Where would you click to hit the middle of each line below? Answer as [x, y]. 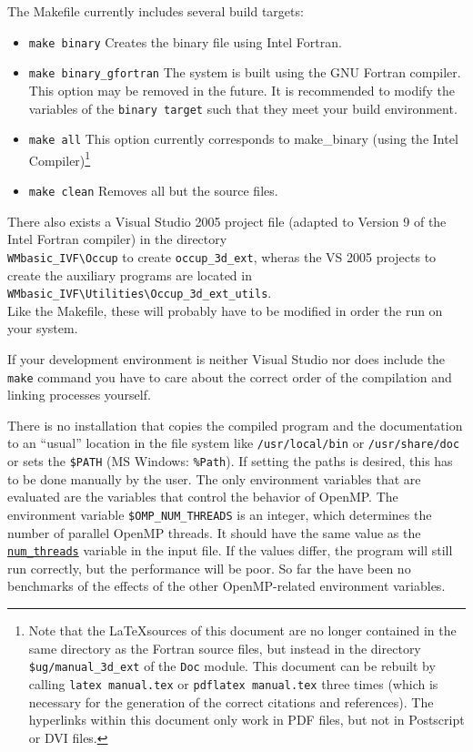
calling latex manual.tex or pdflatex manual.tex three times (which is [233, 683]
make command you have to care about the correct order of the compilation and [230, 376]
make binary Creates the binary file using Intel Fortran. [185, 41]
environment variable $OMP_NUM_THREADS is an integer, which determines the [220, 514]
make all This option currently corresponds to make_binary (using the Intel [243, 139]
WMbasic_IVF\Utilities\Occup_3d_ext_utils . [140, 293]
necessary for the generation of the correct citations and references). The [231, 701]
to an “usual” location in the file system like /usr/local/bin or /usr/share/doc [234, 443]
